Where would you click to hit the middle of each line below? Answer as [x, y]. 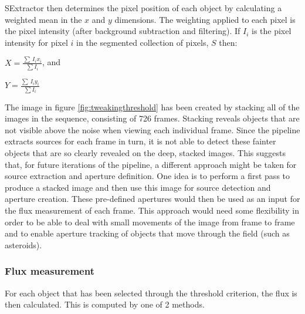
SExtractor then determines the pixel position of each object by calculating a [143, 8]
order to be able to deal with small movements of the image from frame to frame [150, 222]
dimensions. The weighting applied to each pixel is [205, 19]
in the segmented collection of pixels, [143, 42]
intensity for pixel [36, 42]
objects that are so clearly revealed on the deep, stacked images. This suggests [145, 152]
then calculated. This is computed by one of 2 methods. [105, 304]
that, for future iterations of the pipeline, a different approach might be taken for [151, 164]
